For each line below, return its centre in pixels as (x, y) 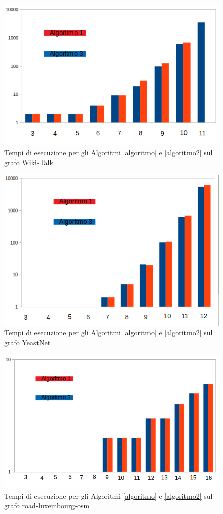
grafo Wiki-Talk (29, 162)
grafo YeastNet (27, 343)
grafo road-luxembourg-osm (47, 506)
